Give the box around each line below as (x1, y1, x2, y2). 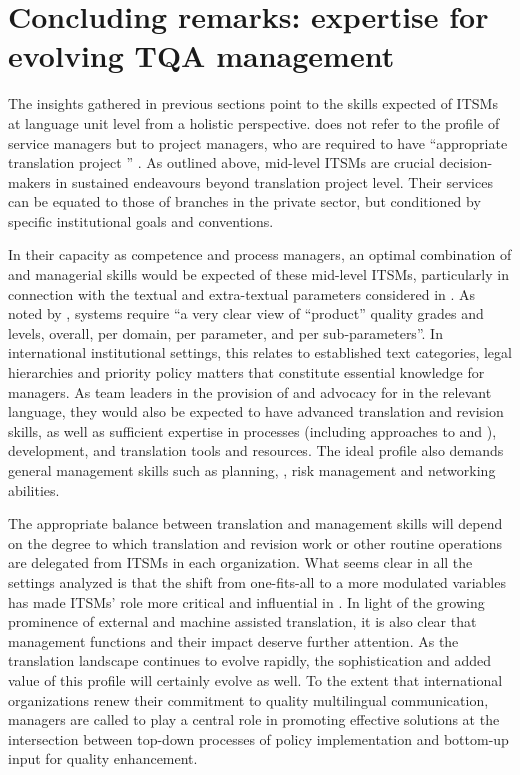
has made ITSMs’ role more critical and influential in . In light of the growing (8, 591, 485, 612)
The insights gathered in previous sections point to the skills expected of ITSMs (8, 93, 498, 114)
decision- (439, 152, 493, 173)
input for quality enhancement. (8, 748, 198, 769)
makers (8, 171, 51, 192)
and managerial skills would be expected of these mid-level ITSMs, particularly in (8, 264, 509, 285)
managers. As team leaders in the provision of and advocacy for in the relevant (8, 381, 492, 402)
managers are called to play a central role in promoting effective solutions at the (8, 709, 500, 730)
